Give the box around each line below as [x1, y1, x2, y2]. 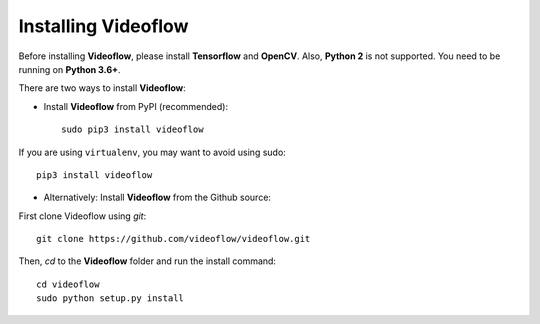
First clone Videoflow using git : [18, 210, 147, 222]
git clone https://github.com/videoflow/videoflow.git [36, 233, 311, 245]
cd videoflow [36, 278, 100, 290]
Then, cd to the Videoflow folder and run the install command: [18, 255, 277, 267]
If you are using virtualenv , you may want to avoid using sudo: [18, 146, 287, 158]
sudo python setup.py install [36, 293, 185, 304]
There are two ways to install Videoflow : [18, 82, 187, 94]
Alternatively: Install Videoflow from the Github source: [43, 191, 272, 204]
